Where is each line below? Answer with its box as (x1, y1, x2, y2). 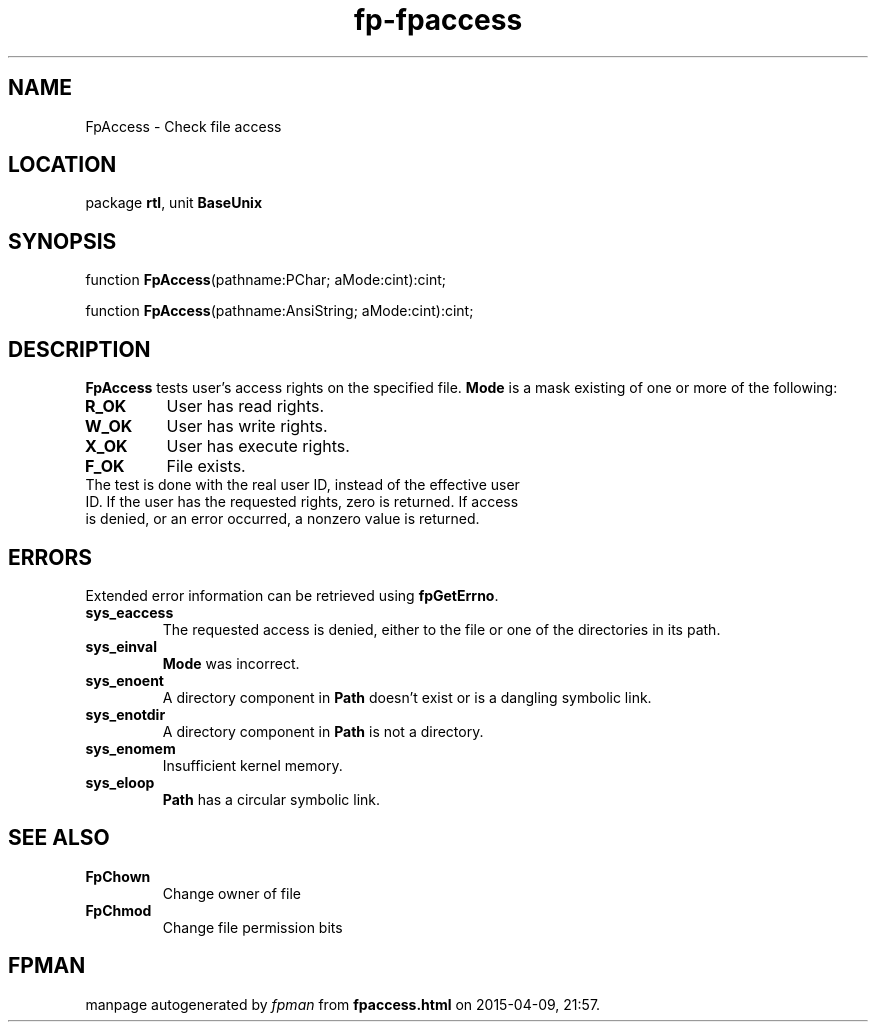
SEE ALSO (8, 825, 110, 851)
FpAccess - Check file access (85, 117, 282, 135)
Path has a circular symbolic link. (162, 790, 381, 808)
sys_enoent (85, 671, 164, 689)
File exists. (166, 456, 246, 477)
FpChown (85, 867, 151, 885)
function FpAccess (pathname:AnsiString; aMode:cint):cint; (85, 302, 474, 320)
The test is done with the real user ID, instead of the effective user (85, 476, 520, 494)
